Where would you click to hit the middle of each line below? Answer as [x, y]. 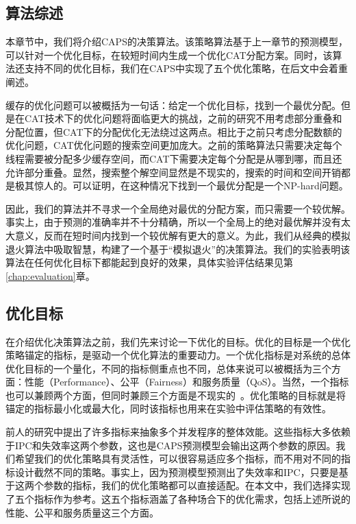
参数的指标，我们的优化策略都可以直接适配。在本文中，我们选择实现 [197, 485]
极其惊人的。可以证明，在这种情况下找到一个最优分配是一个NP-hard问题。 [181, 186]
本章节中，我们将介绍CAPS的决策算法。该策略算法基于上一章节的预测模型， [177, 41]
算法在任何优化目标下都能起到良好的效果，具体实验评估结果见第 [149, 262]
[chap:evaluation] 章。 [50, 275]
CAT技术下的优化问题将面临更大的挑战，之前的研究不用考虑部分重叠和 [183, 118]
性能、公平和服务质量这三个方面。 [82, 512]
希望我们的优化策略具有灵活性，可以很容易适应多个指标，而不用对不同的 [178, 458]
